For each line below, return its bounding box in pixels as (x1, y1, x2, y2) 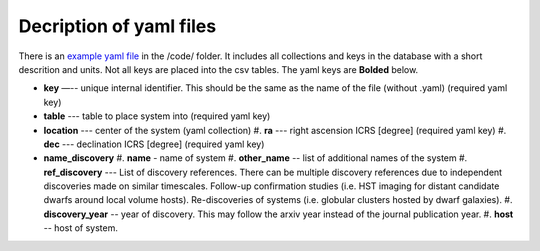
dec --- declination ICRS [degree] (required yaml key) (43, 138, 265, 150)
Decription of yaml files (18, 15, 217, 37)
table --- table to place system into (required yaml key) (43, 110, 271, 122)
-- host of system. (43, 222, 119, 234)
